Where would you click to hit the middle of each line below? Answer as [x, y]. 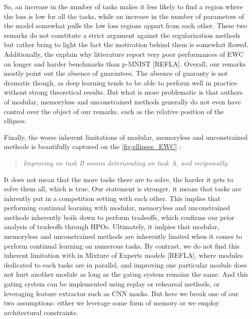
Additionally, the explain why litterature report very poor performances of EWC [124, 54]
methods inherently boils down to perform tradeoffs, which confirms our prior [119, 217]
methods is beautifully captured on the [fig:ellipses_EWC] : [92, 146]
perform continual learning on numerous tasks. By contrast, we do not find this [122, 245]
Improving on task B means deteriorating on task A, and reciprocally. [126, 162]
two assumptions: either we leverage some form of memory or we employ [112, 303]
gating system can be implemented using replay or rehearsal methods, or [112, 284]
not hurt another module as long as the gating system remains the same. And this [126, 274]
